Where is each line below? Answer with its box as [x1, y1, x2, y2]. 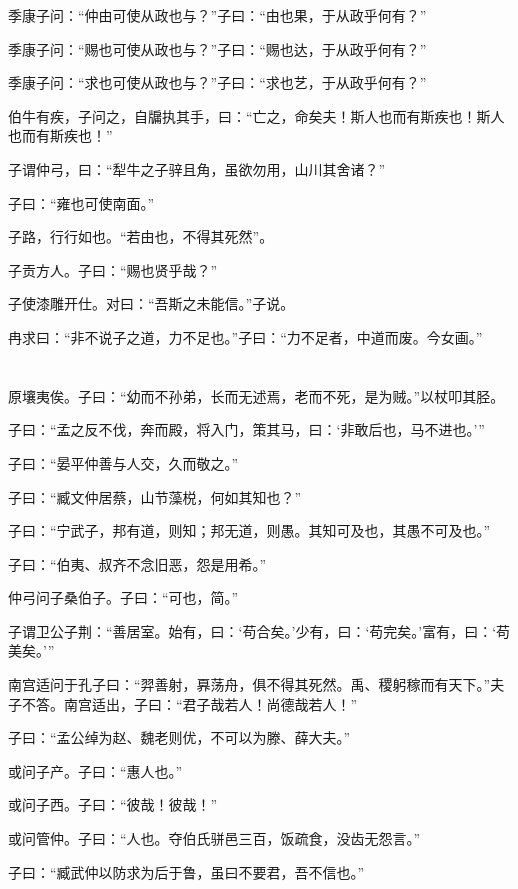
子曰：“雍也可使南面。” [8, 192, 155, 213]
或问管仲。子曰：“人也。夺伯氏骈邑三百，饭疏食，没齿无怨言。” [8, 828, 421, 849]
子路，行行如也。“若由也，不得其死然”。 [8, 226, 274, 247]
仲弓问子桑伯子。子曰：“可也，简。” [8, 587, 239, 608]
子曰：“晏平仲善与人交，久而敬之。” [8, 452, 239, 473]
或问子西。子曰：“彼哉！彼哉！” [8, 794, 218, 815]
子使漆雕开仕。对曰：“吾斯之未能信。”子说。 [8, 293, 295, 314]
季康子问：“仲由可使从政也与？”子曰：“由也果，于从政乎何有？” [8, 5, 427, 25]
